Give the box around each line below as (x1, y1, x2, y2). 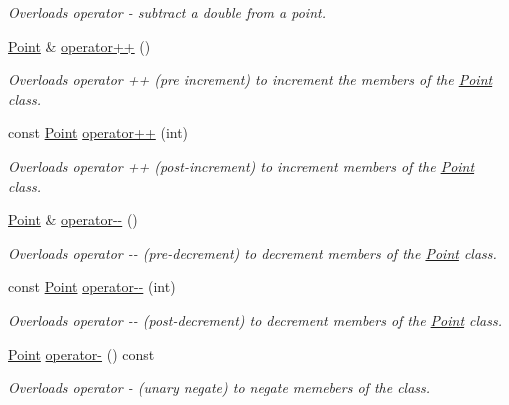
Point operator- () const (8, 343, 155, 364)
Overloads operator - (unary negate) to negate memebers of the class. (8, 377, 431, 398)
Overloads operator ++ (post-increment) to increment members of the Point (8, 155, 475, 176)
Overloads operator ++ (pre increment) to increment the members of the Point (8, 69, 493, 90)
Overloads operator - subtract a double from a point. (8, 2, 326, 22)
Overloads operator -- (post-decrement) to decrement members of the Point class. (8, 309, 503, 330)
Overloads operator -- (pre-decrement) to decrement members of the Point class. (8, 242, 497, 263)
